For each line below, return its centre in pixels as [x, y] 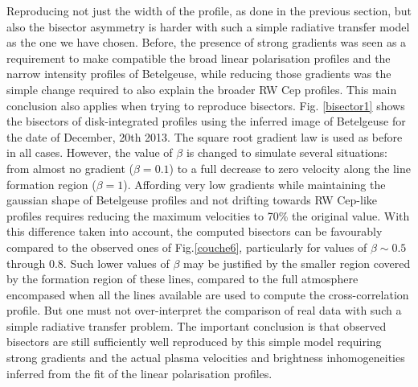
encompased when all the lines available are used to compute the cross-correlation [208, 294]
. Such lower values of [116, 263]
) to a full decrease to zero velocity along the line [290, 168]
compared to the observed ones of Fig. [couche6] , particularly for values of [187, 247]
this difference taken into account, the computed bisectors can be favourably [195, 231]
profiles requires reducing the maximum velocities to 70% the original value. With [208, 215]
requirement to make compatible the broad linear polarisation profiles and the [199, 58]
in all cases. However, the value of [90, 152]
